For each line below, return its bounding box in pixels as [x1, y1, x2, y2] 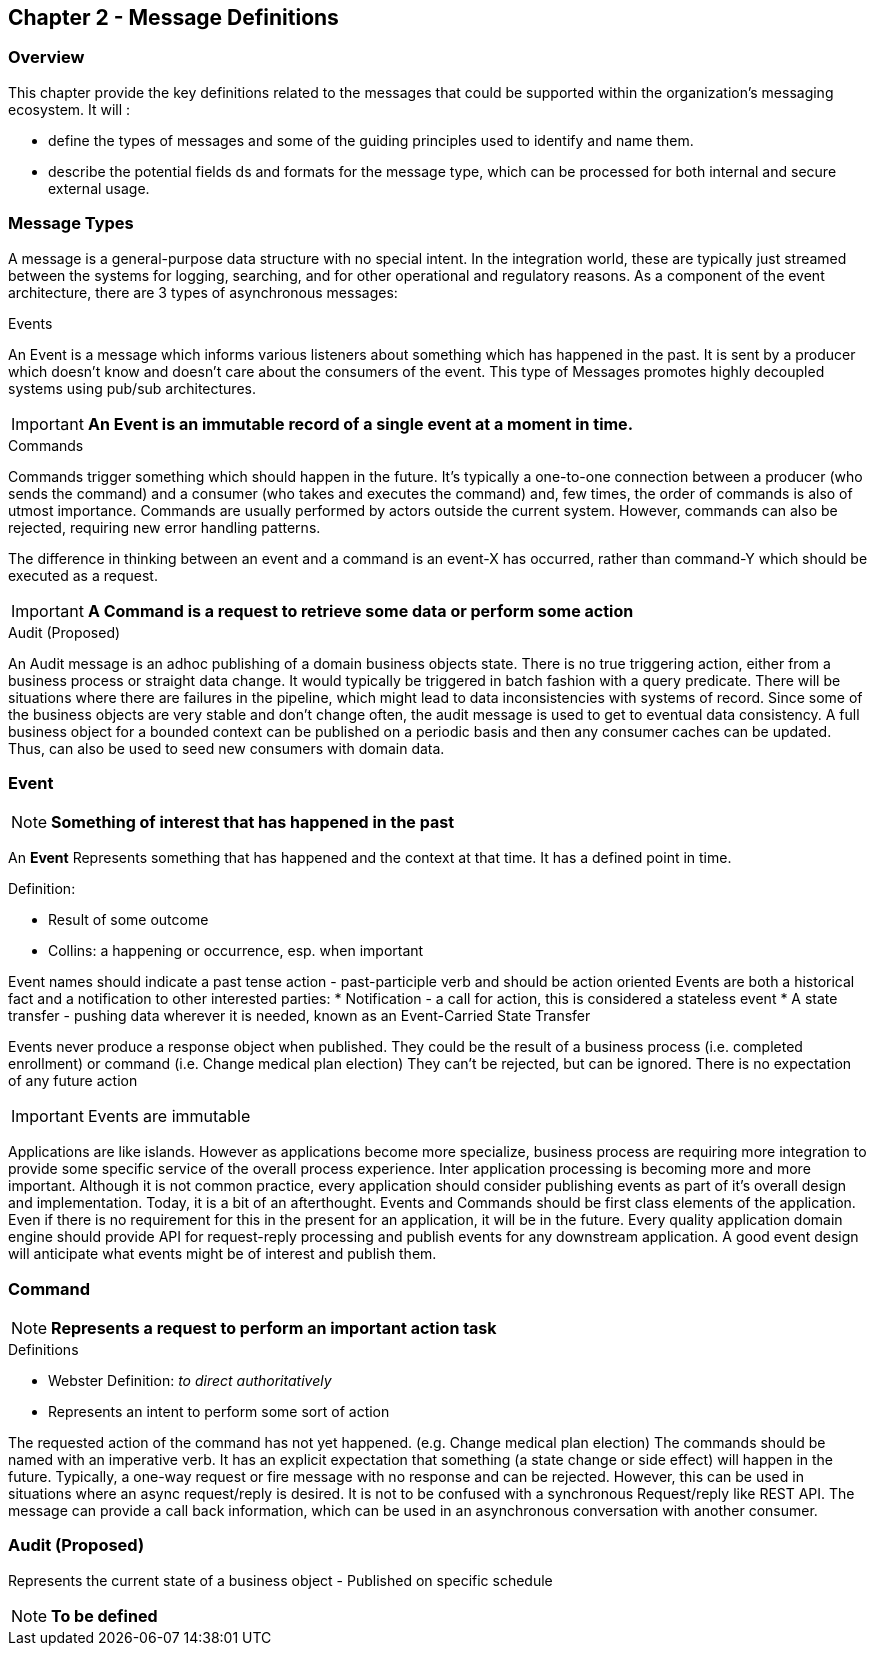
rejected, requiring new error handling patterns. [8, 518, 321, 536]
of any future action [8, 1072, 138, 1090]
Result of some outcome [48, 911, 209, 929]
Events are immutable [87, 1106, 251, 1127]
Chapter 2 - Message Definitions [8, 5, 339, 30]
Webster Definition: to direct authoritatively [48, 1372, 332, 1390]
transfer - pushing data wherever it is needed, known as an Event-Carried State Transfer [8, 1007, 591, 1025]
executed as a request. [8, 566, 158, 584]
